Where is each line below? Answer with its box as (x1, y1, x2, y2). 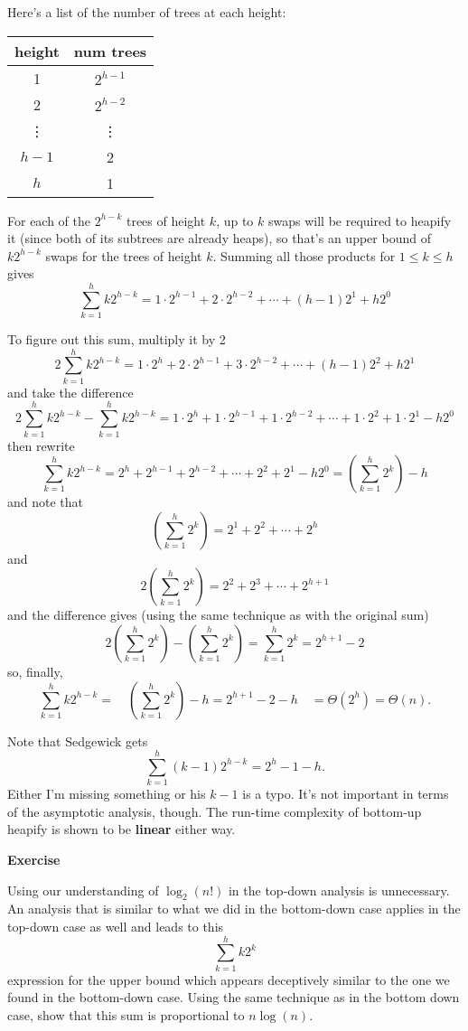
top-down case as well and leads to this (7, 916, 224, 935)
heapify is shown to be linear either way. (7, 820, 236, 839)
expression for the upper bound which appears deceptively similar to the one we (7, 970, 450, 989)
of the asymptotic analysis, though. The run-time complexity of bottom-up (7, 801, 422, 820)
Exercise (7, 850, 61, 868)
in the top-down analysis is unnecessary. (228, 880, 450, 899)
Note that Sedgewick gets (7, 731, 148, 750)
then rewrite (7, 436, 75, 455)
